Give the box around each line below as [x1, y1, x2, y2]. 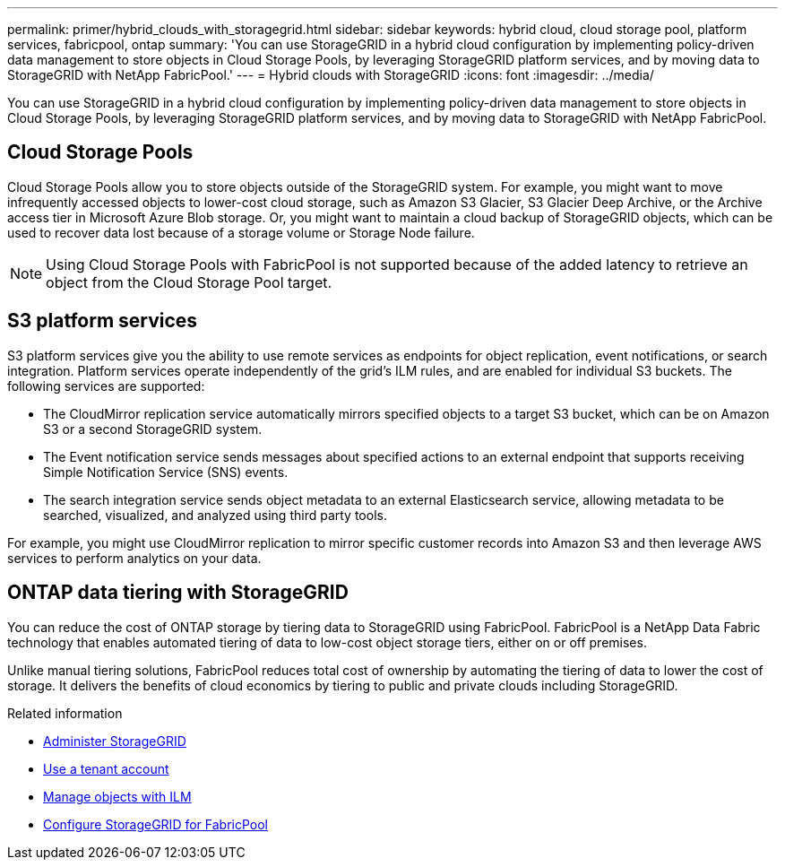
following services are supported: [7, 377, 205, 394]
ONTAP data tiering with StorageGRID [7, 581, 349, 604]
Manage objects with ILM [43, 788, 192, 804]
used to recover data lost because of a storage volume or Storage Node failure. [7, 224, 475, 240]
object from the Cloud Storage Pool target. [46, 273, 332, 291]
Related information [7, 705, 123, 721]
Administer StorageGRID [43, 733, 186, 749]
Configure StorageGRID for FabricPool [43, 816, 268, 832]
